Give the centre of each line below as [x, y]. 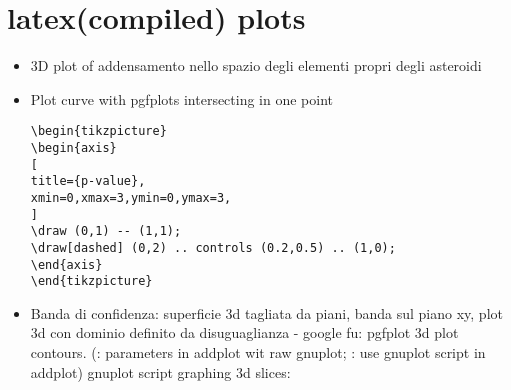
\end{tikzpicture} [91, 281]
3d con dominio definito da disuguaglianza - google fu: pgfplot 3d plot [244, 332]
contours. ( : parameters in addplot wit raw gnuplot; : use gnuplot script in [258, 352]
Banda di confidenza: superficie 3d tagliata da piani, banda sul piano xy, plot [266, 312]
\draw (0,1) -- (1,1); [106, 231]
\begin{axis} [73, 147]
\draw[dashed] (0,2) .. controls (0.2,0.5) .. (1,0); [213, 247]
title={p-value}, [88, 181]
